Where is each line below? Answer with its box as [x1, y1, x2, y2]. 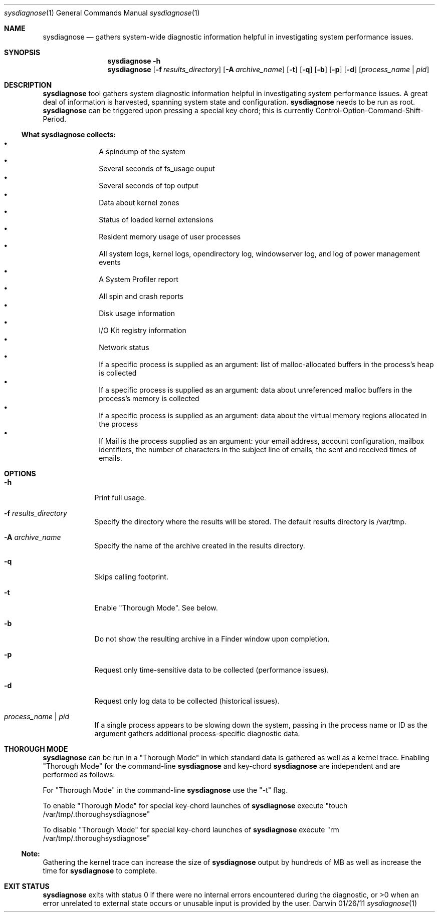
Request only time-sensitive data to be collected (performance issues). [94, 666, 329, 674]
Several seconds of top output [99, 181, 198, 190]
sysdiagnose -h [107, 57, 161, 65]
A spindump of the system [99, 147, 186, 156]
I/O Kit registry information [99, 326, 186, 335]
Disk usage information [99, 309, 175, 318]
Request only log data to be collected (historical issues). [94, 697, 280, 705]
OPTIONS [4, 469, 36, 478]
